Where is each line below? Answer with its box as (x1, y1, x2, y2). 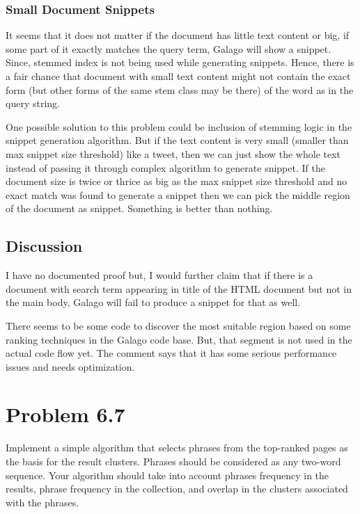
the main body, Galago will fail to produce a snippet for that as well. (6, 295, 301, 310)
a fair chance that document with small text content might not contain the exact (6, 69, 351, 83)
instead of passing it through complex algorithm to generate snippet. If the (6, 160, 325, 175)
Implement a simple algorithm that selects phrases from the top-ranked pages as (6, 440, 348, 455)
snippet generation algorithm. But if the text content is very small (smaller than (6, 133, 349, 147)
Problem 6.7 (6, 400, 125, 428)
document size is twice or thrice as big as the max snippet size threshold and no (6, 174, 347, 188)
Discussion (6, 235, 83, 257)
